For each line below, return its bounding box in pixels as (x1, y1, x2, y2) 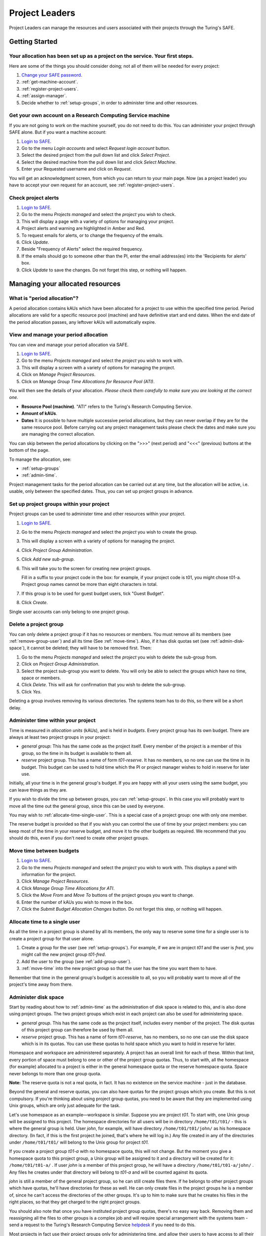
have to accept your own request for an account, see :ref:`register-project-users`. (9, 182, 175, 188)
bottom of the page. (9, 447, 50, 453)
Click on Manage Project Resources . (21, 371, 96, 378)
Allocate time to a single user (9, 918, 80, 925)
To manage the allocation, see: (9, 456, 71, 462)
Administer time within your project (9, 717, 96, 724)
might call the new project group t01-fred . (21, 952, 106, 958)
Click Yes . (21, 689, 42, 695)
